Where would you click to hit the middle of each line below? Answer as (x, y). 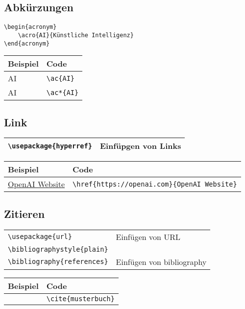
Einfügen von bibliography (161, 261)
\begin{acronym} (30, 27)
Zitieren (24, 213)
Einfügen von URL (148, 237)
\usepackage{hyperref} (50, 146)
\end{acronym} (27, 43)
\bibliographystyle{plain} (58, 249)
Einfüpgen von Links (140, 146)
